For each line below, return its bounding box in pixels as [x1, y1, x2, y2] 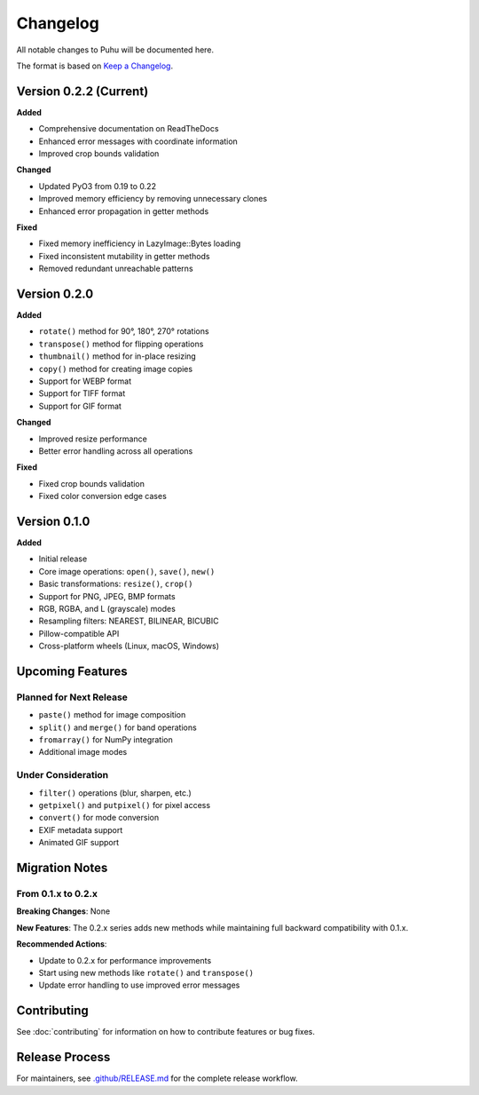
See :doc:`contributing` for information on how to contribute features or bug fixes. [16, 1027, 315, 1037]
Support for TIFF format [38, 388, 126, 399]
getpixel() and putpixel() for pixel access [38, 800, 211, 811]
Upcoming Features [16, 663, 128, 678]
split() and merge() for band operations [38, 722, 197, 733]
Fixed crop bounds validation [38, 478, 145, 488]
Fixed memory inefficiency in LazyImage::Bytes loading [38, 238, 241, 249]
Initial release [38, 553, 88, 564]
